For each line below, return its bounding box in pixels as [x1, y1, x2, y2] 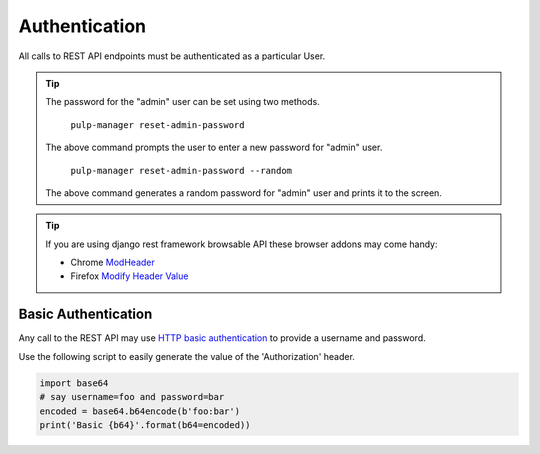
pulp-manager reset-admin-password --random [70, 165, 293, 176]
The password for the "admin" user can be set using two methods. [45, 96, 320, 108]
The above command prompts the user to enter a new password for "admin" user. [45, 141, 383, 154]
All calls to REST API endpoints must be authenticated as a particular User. [18, 50, 326, 62]
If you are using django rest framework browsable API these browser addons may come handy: [45, 238, 438, 250]
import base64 [39, 377, 109, 389]
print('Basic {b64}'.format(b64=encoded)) [39, 419, 251, 430]
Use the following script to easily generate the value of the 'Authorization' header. [18, 350, 355, 362]
